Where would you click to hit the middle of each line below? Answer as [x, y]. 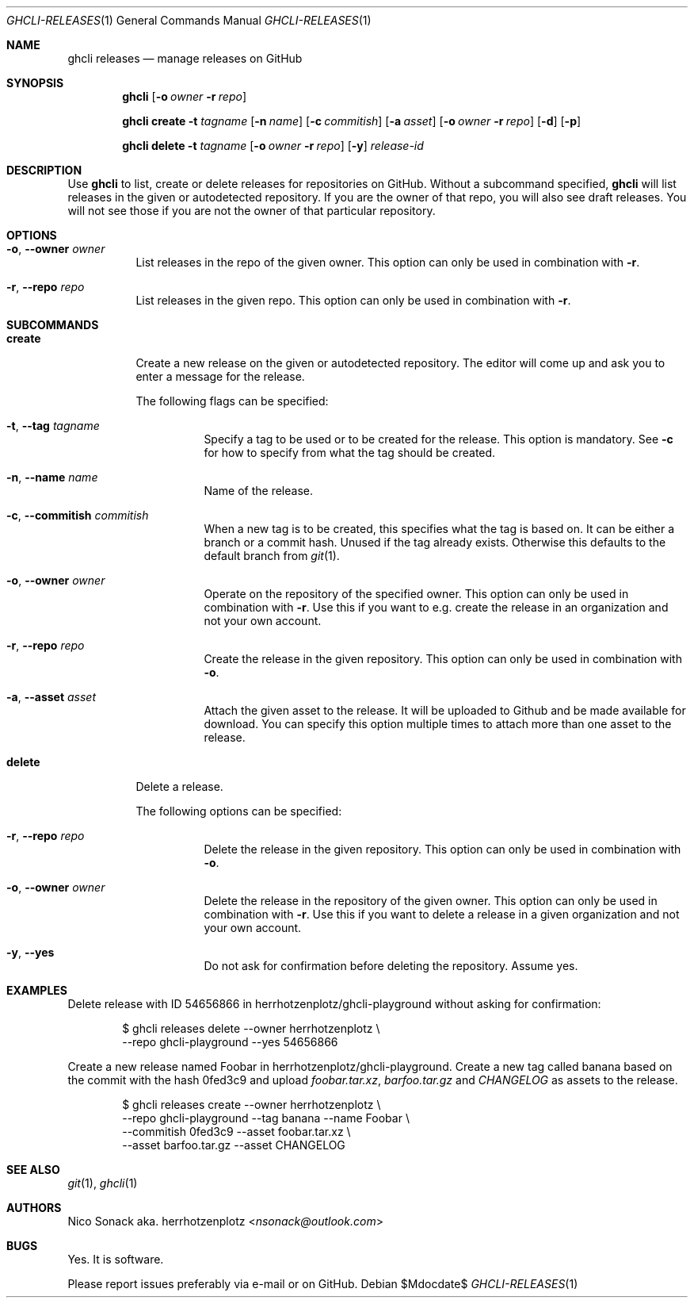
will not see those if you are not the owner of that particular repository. [252, 211]
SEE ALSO [33, 1170]
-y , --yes [31, 952]
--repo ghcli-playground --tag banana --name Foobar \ [266, 1118]
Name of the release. [258, 491]
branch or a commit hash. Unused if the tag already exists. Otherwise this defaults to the [435, 542]
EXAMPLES [37, 990]
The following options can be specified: [239, 811]
